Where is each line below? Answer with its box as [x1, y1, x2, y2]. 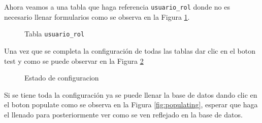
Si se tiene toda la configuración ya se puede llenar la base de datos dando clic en [4, 89, 257, 100]
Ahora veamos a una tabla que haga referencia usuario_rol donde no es [4, 2, 230, 12]
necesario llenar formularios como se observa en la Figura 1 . [4, 11, 190, 22]
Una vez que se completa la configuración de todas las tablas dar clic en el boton [4, 45, 256, 56]
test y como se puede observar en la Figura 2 [4, 55, 144, 66]
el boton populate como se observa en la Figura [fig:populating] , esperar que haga [4, 99, 258, 110]
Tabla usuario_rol [24, 28, 85, 39]
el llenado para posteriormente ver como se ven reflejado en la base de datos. [4, 109, 243, 119]
